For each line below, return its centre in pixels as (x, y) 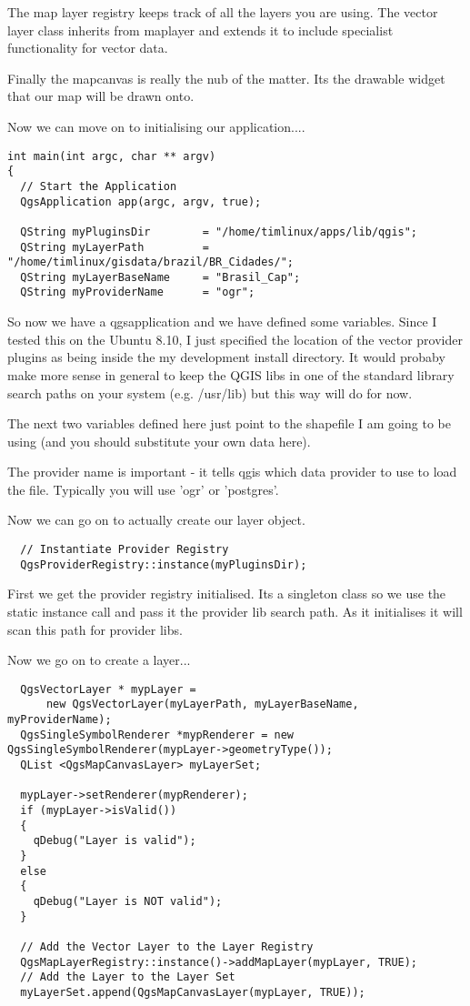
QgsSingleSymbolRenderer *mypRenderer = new (157, 734)
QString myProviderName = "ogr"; (138, 292)
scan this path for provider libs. (95, 629)
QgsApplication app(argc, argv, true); (141, 201)
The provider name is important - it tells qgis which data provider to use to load (232, 472)
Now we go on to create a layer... (99, 660)
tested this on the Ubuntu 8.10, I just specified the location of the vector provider (235, 339)
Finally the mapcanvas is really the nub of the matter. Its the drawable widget (226, 78)
